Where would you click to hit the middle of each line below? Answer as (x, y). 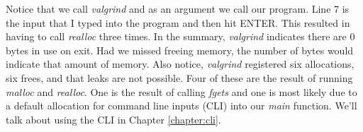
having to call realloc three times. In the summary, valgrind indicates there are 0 (180, 36)
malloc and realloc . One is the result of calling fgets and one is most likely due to (181, 91)
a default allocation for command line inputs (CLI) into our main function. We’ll (181, 106)
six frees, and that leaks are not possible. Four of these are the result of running (179, 77)
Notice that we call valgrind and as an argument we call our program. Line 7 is (178, 8)
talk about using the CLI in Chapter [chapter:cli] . (113, 119)
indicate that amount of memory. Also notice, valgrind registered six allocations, (180, 64)
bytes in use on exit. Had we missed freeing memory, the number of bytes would (180, 50)
